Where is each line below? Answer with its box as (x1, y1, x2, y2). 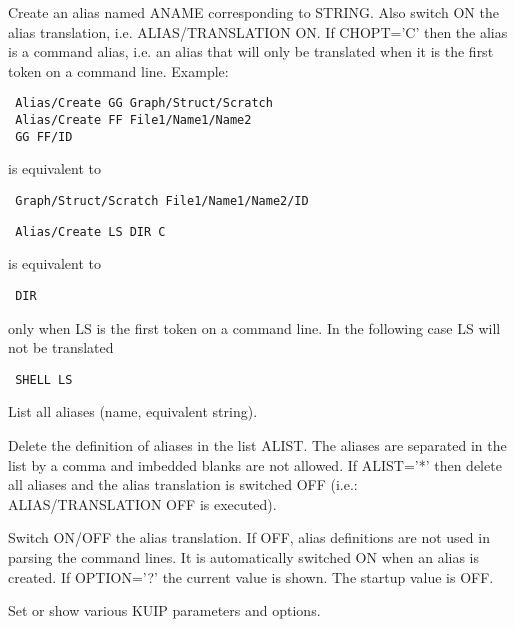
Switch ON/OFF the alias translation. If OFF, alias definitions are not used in (8, 527, 490, 548)
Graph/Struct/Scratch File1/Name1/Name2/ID (15, 193, 309, 208)
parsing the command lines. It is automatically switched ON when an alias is (8, 546, 480, 567)
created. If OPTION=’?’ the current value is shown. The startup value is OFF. (8, 566, 494, 587)
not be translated (8, 337, 114, 358)
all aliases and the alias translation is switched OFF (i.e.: (8, 474, 358, 495)
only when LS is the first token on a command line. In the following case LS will (8, 317, 501, 338)
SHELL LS (15, 372, 73, 387)
